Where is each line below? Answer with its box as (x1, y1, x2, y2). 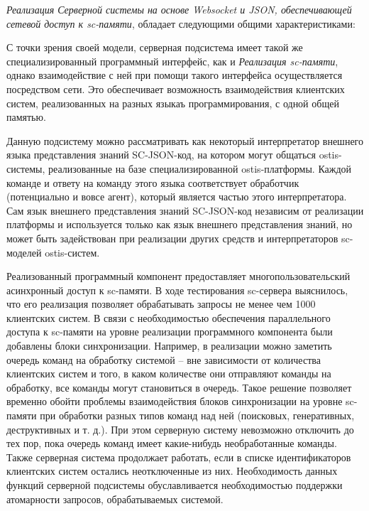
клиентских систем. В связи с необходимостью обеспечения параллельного (6, 310, 331, 325)
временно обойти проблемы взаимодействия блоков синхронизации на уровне (6, 394, 343, 409)
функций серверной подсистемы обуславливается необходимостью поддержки (6, 478, 343, 492)
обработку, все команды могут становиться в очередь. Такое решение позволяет (6, 380, 352, 394)
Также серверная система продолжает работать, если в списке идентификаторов (6, 449, 351, 464)
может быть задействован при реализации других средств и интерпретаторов (6, 230, 338, 245)
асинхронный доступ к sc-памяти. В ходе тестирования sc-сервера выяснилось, (6, 282, 348, 297)
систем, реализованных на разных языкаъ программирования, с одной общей (6, 95, 339, 110)
